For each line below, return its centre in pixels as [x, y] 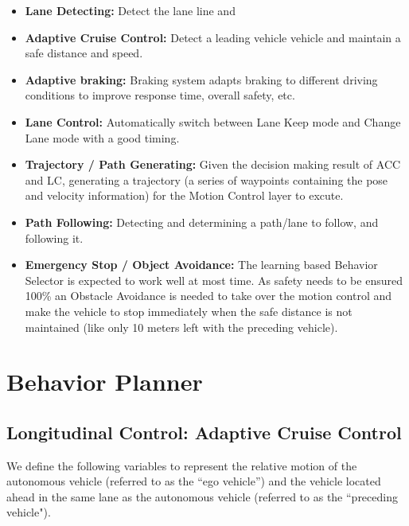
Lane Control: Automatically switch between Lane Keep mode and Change [213, 121]
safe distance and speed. [84, 53]
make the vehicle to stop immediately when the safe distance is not [189, 311]
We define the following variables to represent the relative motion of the [182, 465]
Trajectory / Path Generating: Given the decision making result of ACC [213, 164]
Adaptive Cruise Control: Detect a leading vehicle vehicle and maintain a [213, 37]
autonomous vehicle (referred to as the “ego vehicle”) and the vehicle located [194, 481]
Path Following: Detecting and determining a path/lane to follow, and [202, 222]
